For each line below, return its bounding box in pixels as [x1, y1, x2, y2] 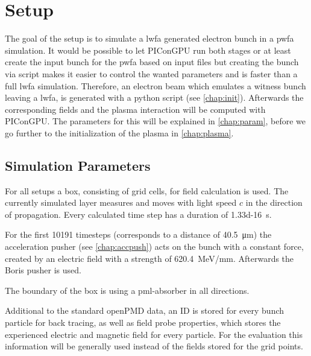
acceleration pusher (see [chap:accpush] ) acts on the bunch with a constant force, [5, 240, 304, 253]
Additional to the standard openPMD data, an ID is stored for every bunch [5, 304, 284, 317]
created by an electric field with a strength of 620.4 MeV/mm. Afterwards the [5, 252, 294, 264]
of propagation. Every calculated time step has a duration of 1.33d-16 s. [5, 208, 272, 220]
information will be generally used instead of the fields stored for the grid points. [5, 340, 303, 352]
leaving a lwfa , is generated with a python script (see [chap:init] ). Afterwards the [5, 91, 304, 104]
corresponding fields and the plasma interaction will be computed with [5, 103, 266, 115]
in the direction [245, 196, 303, 209]
